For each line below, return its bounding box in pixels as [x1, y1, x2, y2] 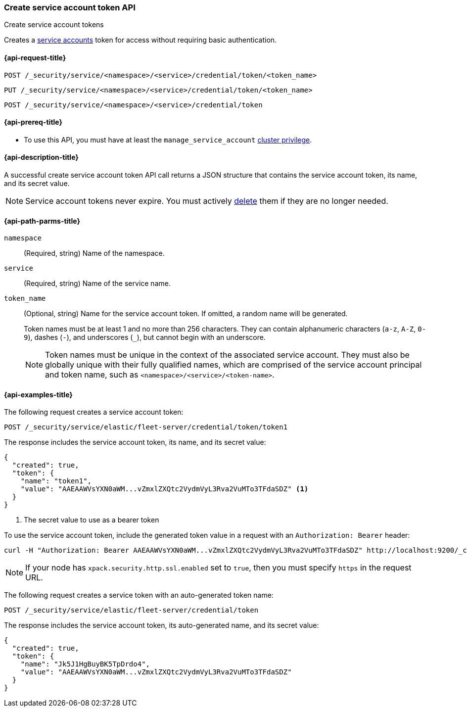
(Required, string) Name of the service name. [24, 279, 171, 288]
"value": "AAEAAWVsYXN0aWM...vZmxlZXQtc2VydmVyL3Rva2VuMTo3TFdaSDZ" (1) [20, 485, 309, 493]
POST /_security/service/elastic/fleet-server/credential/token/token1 [4, 423, 288, 431]
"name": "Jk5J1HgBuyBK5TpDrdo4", [20, 660, 150, 668]
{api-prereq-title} [4, 118, 63, 127]
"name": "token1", [20, 477, 92, 485]
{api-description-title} [4, 153, 79, 162]
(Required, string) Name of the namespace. [24, 249, 165, 258]
